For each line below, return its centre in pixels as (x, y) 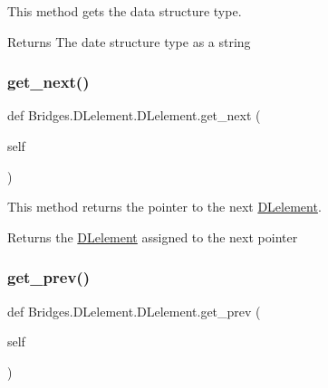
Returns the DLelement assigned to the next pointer (153, 237)
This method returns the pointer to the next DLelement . (164, 207)
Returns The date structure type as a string (129, 41)
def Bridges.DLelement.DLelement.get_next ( (134, 115)
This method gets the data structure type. (125, 11)
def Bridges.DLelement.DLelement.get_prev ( (134, 311)
